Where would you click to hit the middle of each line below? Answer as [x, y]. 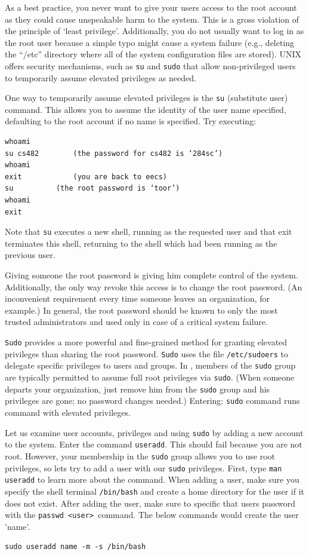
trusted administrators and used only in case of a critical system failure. [136, 322]
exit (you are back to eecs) [86, 177]
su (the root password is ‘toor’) [92, 188]
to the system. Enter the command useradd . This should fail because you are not [154, 444]
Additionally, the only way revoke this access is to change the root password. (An [154, 286]
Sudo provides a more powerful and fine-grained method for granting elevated [146, 342]
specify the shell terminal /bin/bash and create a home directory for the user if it [154, 491]
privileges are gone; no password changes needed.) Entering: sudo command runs [152, 401]
